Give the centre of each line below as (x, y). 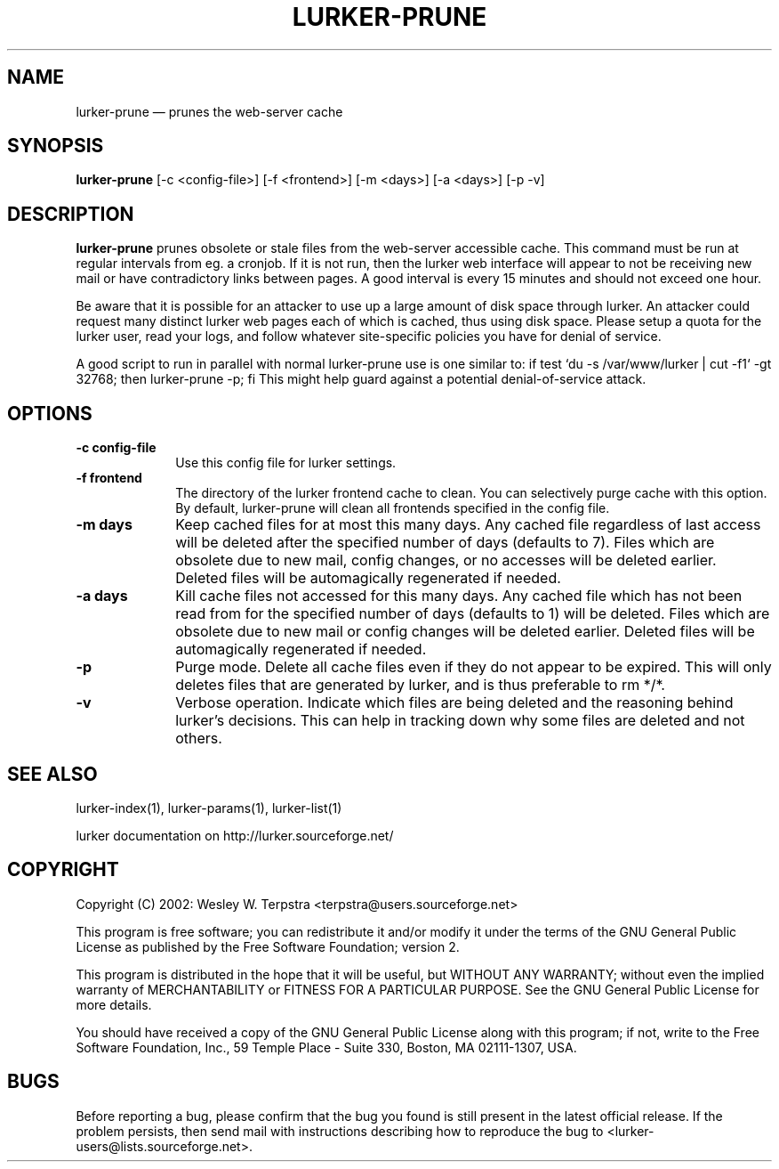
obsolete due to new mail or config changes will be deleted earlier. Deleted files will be (465, 632)
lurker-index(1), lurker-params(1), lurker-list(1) (209, 808)
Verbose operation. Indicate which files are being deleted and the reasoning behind (454, 703)
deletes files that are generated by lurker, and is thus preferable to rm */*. (420, 685)
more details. (114, 1004)
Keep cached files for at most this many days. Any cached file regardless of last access (468, 525)
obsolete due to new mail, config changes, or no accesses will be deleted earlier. (446, 560)
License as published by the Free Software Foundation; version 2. (268, 946)
